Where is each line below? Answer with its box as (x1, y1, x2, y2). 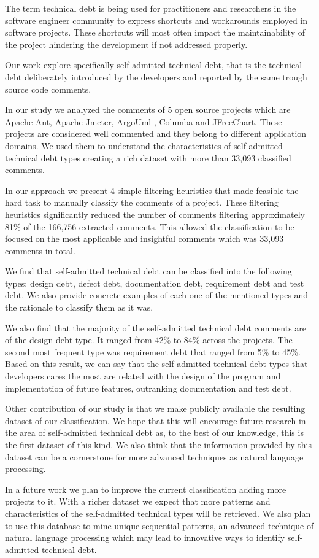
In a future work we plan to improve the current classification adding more (5, 482, 286, 495)
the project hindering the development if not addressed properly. (5, 37, 248, 50)
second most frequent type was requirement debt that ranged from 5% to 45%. (5, 345, 301, 358)
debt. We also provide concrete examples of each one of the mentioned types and (5, 289, 309, 301)
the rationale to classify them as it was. (5, 301, 153, 314)
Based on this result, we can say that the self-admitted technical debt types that (5, 357, 308, 370)
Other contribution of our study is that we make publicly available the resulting (5, 402, 306, 415)
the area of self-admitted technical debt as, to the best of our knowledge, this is (5, 426, 304, 439)
